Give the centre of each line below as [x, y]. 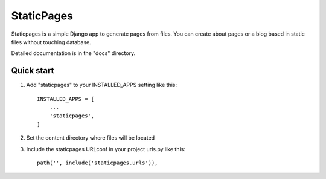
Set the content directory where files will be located [91, 138]
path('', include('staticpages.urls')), [97, 163]
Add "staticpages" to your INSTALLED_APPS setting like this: [102, 85]
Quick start [33, 70]
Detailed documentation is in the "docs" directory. [73, 53]
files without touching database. [51, 42]
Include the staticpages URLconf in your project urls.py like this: [106, 149]
